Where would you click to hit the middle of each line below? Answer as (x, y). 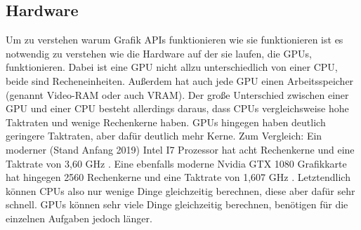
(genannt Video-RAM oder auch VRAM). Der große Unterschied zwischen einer (177, 94)
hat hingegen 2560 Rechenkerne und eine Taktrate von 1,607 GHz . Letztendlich (178, 177)
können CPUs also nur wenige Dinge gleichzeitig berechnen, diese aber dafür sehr (180, 190)
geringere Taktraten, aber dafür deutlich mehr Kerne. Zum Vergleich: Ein (164, 136)
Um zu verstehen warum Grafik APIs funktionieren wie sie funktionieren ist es (175, 40)
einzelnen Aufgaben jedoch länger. (79, 218)
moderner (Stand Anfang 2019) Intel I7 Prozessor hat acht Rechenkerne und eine (180, 149)
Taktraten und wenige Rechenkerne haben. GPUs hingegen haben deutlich (166, 122)
